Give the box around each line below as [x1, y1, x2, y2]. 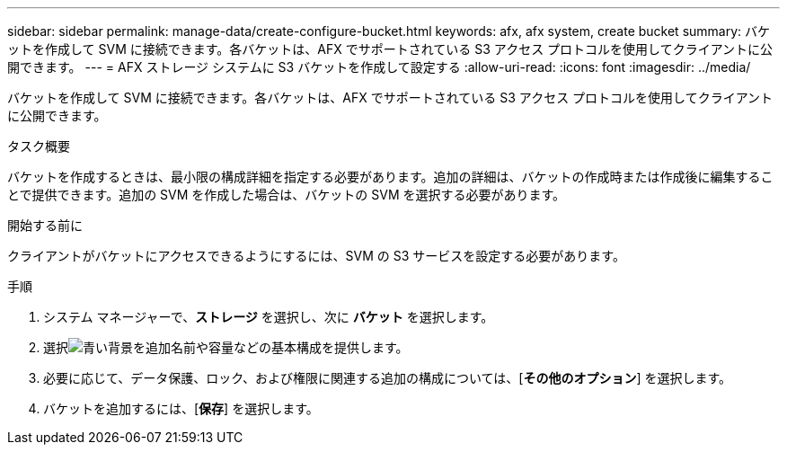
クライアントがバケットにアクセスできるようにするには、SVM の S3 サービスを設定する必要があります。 [7, 248, 625, 263]
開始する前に [7, 217, 83, 233]
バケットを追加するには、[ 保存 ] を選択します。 [43, 401, 319, 416]
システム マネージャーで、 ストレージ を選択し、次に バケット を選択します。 [43, 309, 494, 324]
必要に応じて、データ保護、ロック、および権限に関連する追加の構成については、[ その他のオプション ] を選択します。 [43, 370, 732, 386]
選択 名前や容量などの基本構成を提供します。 [43, 340, 409, 355]
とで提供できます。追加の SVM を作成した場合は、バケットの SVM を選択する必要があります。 [7, 187, 566, 202]
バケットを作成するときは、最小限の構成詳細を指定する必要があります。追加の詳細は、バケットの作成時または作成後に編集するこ [7, 169, 774, 184]
